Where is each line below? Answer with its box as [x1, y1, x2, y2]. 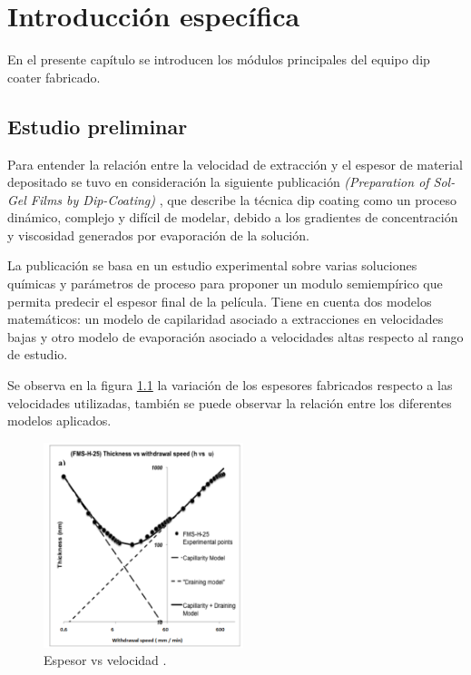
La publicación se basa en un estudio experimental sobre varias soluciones [7, 256, 417, 275]
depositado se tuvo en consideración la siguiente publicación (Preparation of [7, 172, 429, 191]
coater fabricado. [7, 67, 101, 86]
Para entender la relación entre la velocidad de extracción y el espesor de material [7, 154, 463, 173]
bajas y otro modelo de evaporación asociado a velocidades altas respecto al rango [7, 327, 464, 346]
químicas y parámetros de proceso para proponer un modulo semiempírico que [7, 274, 443, 293]
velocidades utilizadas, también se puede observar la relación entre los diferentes [7, 393, 452, 412]
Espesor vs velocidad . [44, 651, 167, 670]
